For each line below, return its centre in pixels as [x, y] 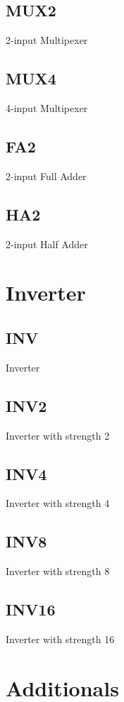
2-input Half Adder [47, 244]
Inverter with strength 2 [58, 435]
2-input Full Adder [46, 175]
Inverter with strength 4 [58, 503]
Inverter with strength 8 [58, 571]
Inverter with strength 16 [60, 639]
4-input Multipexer [47, 108]
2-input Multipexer [47, 40]
